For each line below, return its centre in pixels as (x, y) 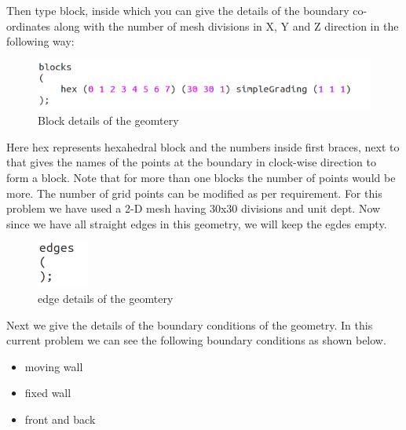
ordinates (29, 26)
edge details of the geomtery (106, 298)
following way (39, 41)
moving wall (54, 366)
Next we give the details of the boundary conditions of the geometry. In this (190, 324)
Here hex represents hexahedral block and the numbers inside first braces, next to (203, 146)
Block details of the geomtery (108, 120)
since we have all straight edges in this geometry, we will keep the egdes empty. (197, 223)
